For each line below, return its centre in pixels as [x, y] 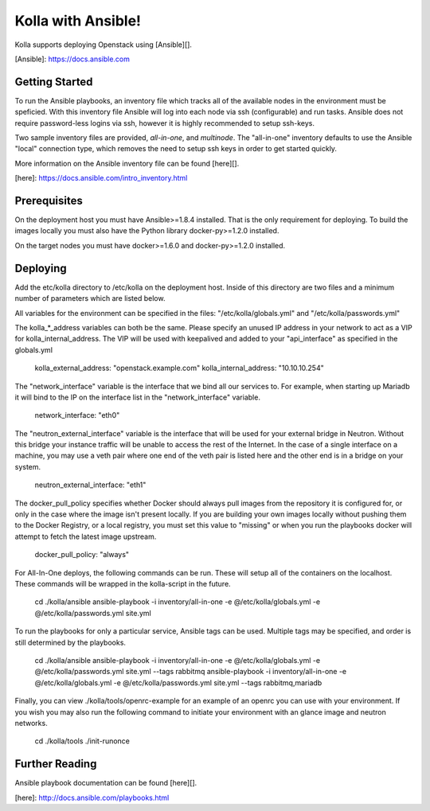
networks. [31, 723]
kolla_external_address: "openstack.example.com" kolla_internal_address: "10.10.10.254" [179, 368]
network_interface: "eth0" [77, 415]
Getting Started [54, 82]
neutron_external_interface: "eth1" [90, 485]
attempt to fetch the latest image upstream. [86, 536]
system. [28, 466]
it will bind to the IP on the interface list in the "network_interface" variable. [137, 397]
